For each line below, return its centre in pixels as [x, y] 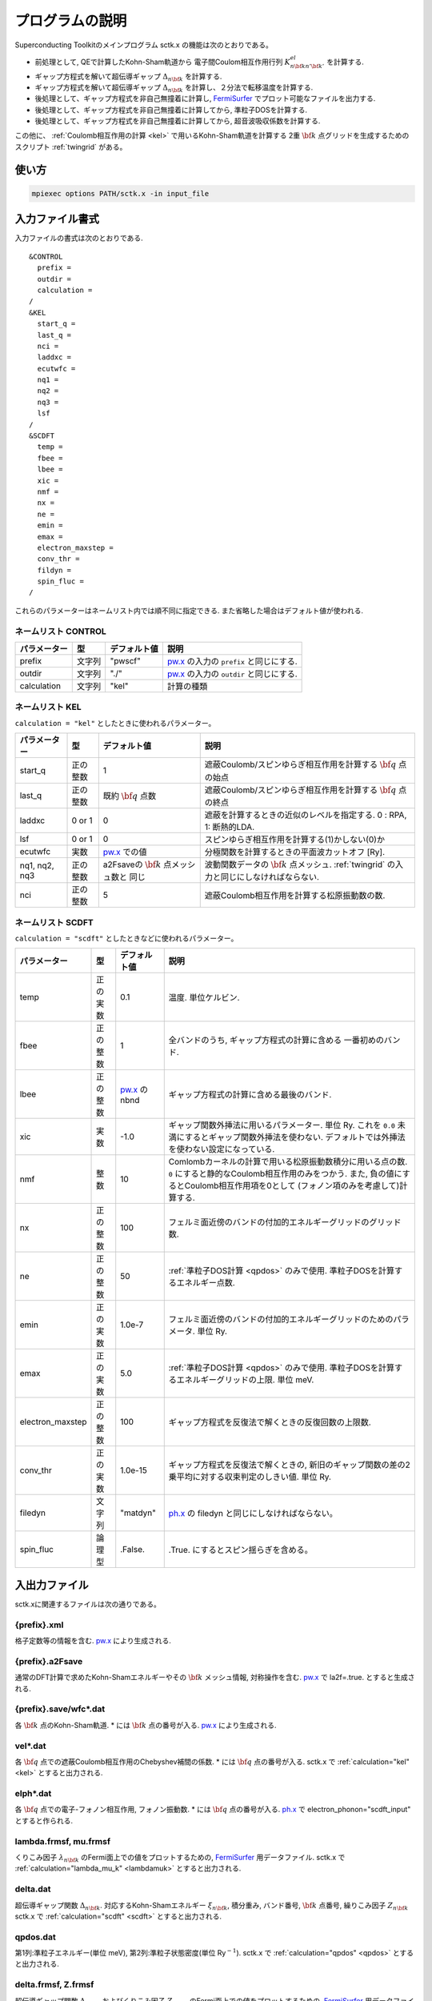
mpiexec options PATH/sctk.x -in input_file [120, 193]
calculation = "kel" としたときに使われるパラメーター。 [115, 723]
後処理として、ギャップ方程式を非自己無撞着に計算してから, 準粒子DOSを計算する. [171, 110]
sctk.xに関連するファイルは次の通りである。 [88, 1604]
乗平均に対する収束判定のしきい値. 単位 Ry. [250, 1477]
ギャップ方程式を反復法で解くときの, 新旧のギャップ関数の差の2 [290, 1465]
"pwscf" [126, 661]
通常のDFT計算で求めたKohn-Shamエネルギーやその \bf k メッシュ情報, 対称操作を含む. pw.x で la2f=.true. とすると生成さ [215, 1678]
